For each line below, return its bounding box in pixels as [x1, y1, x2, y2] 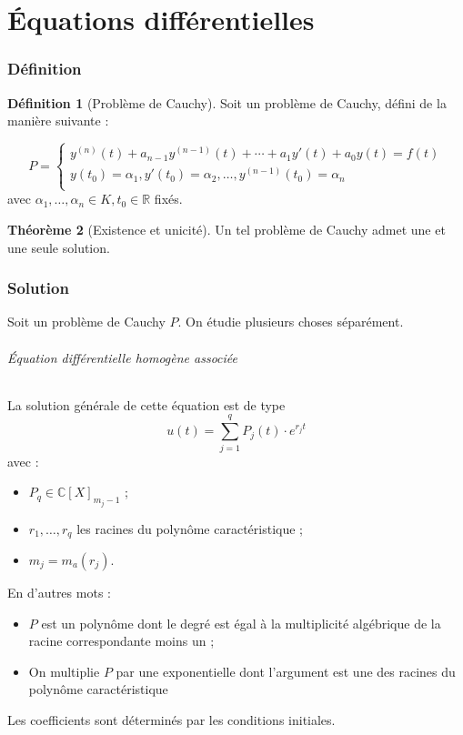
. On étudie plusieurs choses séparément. [177, 312, 404, 331]
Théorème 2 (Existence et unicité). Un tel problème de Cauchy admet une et [7, 220, 446, 238]
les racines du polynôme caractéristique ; [76, 519, 303, 538]
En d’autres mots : [7, 583, 111, 601]
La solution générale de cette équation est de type [7, 395, 286, 414]
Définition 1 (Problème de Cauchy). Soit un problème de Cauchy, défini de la [7, 93, 447, 112]
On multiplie [28, 661, 100, 680]
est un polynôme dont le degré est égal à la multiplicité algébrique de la [41, 613, 441, 632]
